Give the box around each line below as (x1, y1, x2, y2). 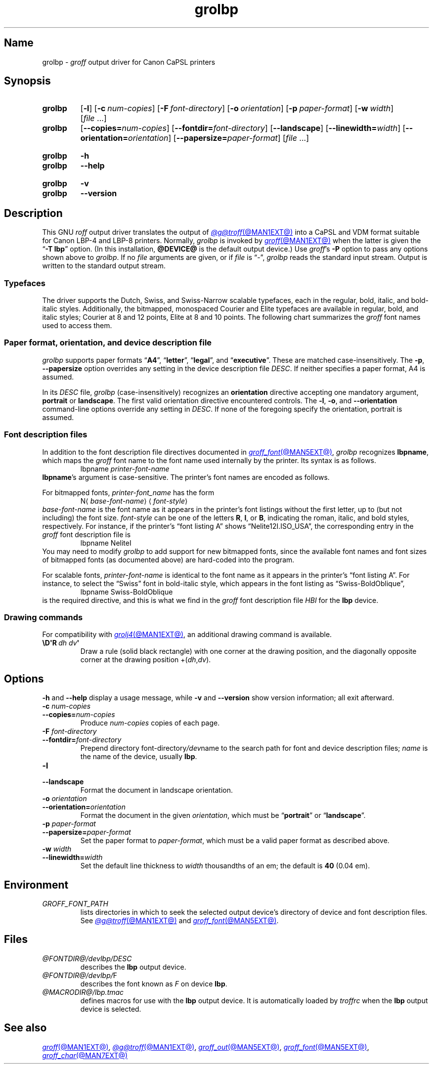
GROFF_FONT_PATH (42, 899, 108, 908)
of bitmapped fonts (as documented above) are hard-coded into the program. (42, 555, 295, 564)
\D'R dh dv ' (42, 639, 80, 647)
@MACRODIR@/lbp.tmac (42, 987, 124, 996)
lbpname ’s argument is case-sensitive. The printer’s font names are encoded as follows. (42, 472, 330, 481)
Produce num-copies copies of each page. (80, 719, 220, 727)
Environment (4, 878, 69, 891)
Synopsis (4, 75, 51, 87)
